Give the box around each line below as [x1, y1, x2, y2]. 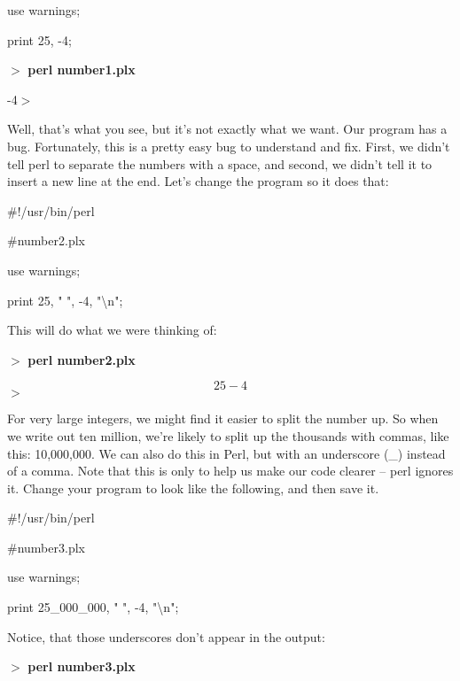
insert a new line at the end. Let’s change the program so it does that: [7, 172, 389, 190]
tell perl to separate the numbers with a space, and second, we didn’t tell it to [7, 154, 433, 173]
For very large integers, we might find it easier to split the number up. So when [7, 409, 439, 428]
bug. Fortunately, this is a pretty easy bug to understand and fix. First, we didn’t [7, 136, 450, 155]
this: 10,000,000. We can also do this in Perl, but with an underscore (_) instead [7, 444, 446, 462]
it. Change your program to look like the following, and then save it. [7, 478, 379, 497]
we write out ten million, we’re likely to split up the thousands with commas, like [7, 426, 449, 445]
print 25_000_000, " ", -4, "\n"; [7, 598, 179, 616]
